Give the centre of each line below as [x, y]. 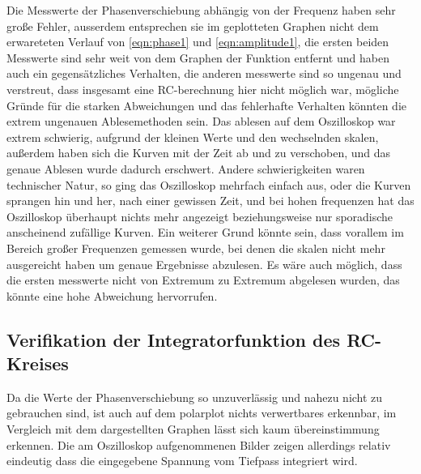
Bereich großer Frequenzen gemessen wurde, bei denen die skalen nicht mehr [196, 248]
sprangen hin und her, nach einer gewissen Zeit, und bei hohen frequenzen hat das [210, 201]
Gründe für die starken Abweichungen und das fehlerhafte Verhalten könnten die [207, 105]
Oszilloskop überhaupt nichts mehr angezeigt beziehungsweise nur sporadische [200, 216]
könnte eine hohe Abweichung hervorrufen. [112, 295]
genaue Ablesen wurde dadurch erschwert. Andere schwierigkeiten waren [186, 168]
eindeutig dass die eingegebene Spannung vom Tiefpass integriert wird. [182, 461]
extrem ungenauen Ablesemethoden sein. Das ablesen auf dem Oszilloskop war [201, 121]
